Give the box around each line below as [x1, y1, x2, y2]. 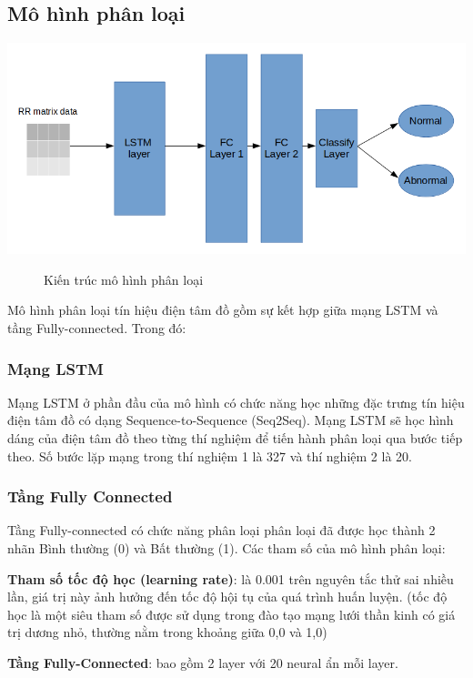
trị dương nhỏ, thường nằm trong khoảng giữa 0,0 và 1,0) [7, 622, 327, 642]
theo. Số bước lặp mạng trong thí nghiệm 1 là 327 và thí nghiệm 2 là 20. [7, 446, 412, 465]
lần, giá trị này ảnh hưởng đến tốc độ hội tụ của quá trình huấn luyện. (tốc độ [7, 587, 448, 606]
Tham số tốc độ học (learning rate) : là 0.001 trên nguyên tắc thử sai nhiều [7, 569, 454, 588]
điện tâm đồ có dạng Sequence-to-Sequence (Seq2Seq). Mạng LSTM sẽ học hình [7, 410, 454, 430]
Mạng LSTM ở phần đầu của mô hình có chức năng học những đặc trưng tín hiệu [7, 392, 465, 411]
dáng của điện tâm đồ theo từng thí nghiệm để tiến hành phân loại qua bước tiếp [7, 429, 463, 447]
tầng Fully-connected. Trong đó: [7, 319, 186, 337]
